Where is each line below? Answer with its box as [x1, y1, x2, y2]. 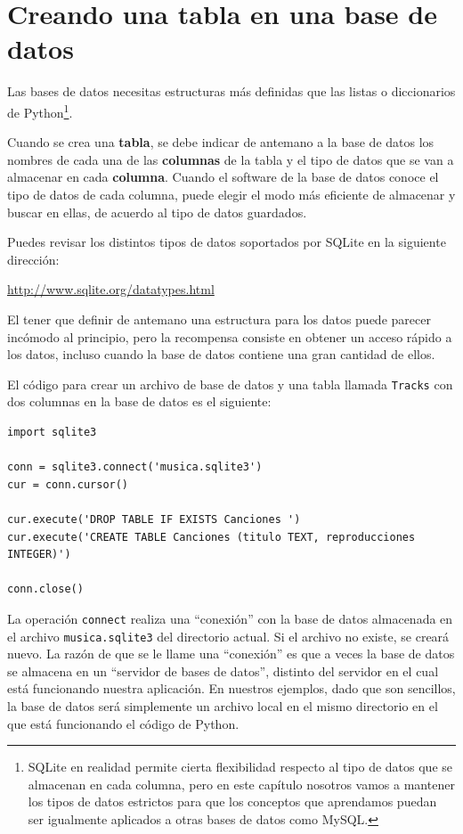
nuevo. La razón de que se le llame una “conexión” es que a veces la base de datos [7, 644, 455, 663]
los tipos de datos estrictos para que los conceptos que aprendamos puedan [28, 792, 437, 811]
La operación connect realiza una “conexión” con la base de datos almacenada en [7, 609, 453, 627]
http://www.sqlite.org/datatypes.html [7, 280, 215, 298]
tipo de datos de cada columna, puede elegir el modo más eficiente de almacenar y [7, 184, 456, 203]
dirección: [7, 249, 60, 268]
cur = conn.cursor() [7, 478, 129, 491]
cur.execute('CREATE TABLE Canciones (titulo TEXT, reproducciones [7, 530, 416, 544]
